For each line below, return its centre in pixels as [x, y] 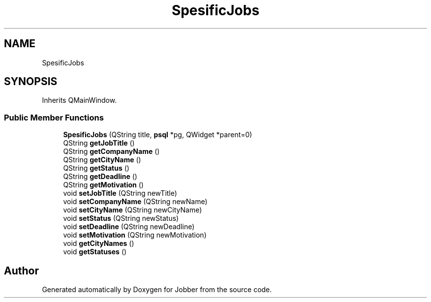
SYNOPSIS [31, 82]
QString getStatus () [96, 168]
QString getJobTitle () [99, 143]
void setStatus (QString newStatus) [121, 218]
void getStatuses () [95, 252]
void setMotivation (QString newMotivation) [135, 235]
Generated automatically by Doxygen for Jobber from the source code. [157, 290]
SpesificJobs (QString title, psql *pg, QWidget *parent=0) [158, 135]
